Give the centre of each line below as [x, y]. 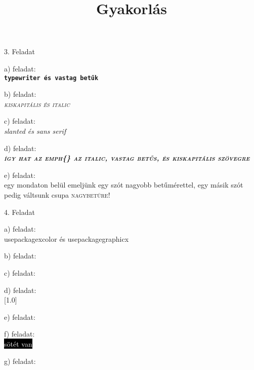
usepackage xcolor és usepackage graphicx [67, 238]
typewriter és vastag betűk [51, 78]
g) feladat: [20, 361]
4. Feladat [19, 212]
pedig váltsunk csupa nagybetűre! [57, 194]
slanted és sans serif [35, 131]
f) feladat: [19, 334]
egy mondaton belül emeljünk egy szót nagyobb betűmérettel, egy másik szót [124, 185]
